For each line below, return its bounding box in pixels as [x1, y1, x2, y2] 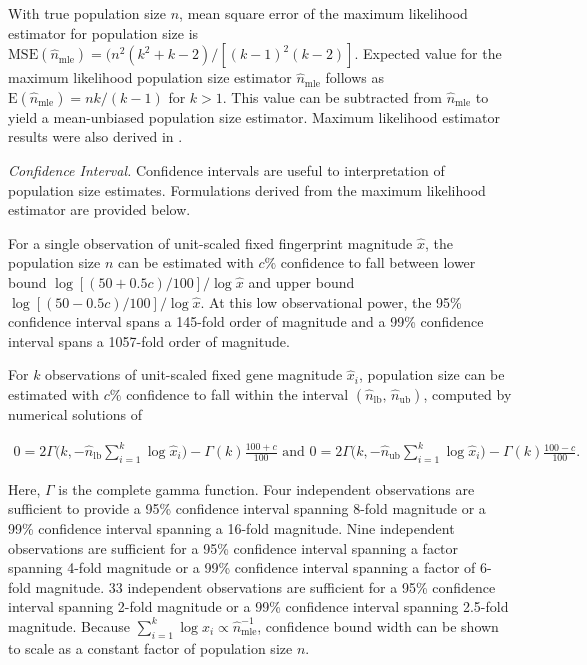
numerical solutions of [8, 403, 142, 424]
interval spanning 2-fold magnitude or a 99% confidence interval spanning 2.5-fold [8, 596, 509, 617]
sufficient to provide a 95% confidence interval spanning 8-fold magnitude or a [8, 498, 486, 519]
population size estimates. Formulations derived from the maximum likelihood [8, 179, 486, 200]
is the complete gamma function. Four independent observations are [58, 478, 475, 499]
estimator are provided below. [8, 199, 191, 220]
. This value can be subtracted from [222, 86, 442, 107]
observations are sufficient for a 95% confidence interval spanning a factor [8, 537, 459, 558]
